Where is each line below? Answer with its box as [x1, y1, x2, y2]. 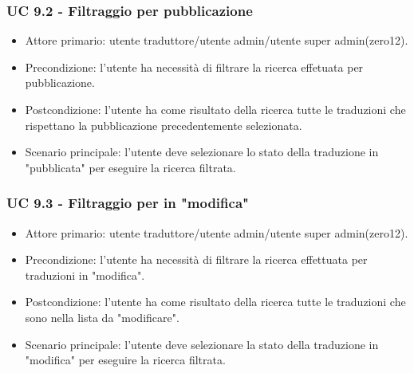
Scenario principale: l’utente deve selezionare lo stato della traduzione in [25, 143, 379, 160]
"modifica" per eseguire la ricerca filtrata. [25, 351, 226, 368]
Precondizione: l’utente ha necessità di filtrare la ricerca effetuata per [25, 58, 364, 75]
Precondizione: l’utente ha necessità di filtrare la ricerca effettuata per [25, 251, 368, 268]
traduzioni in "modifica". [25, 266, 145, 283]
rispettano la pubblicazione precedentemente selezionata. [25, 116, 302, 133]
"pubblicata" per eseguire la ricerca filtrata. [25, 159, 236, 175]
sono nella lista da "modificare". [25, 308, 179, 325]
